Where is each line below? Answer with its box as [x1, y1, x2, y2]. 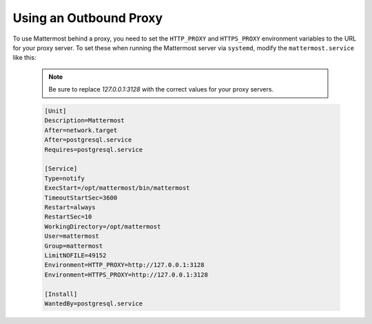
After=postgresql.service [44, 136, 132, 144]
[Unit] [44, 107, 67, 115]
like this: [12, 54, 37, 62]
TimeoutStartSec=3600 [44, 193, 118, 202]
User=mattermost [44, 233, 100, 240]
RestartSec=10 [44, 213, 92, 221]
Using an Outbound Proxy [12, 10, 163, 25]
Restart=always [44, 204, 96, 211]
